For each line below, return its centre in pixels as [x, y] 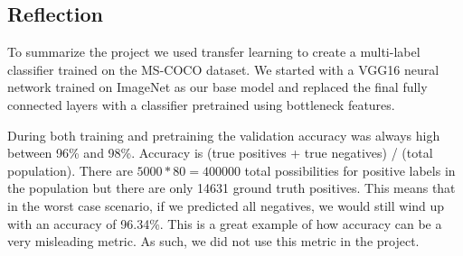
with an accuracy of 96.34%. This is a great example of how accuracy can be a [225, 223]
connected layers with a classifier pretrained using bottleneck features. [201, 104]
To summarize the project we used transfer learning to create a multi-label [214, 52]
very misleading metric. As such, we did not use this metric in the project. [213, 241]
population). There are [70, 170]
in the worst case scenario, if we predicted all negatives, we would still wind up [226, 205]
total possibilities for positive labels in [350, 170]
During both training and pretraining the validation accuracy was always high [224, 135]
